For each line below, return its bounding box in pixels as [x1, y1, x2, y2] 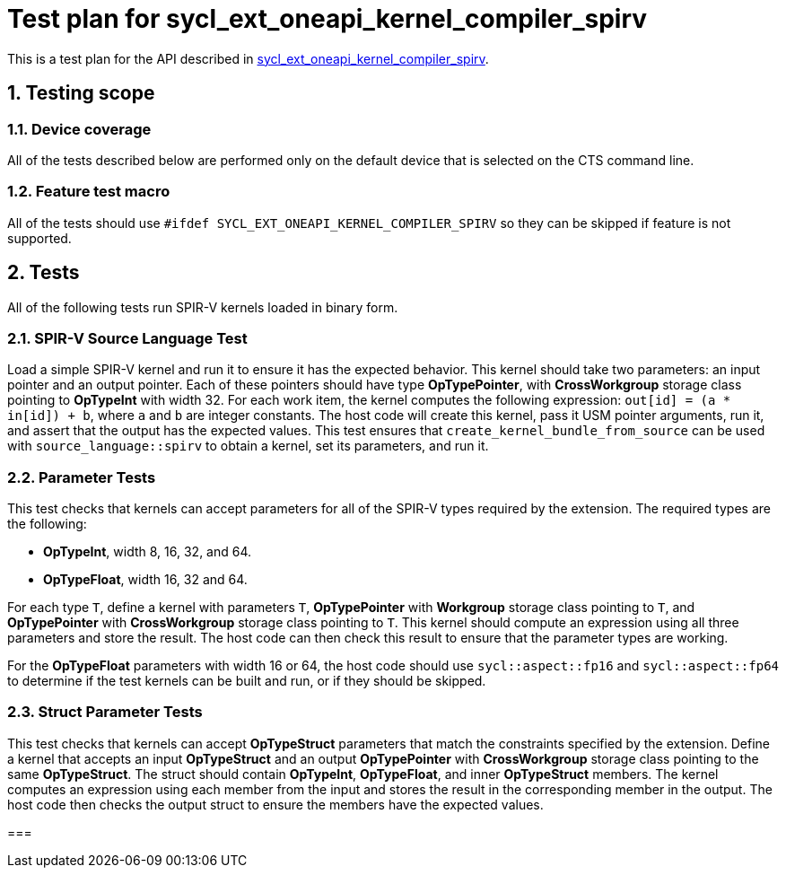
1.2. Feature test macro [7, 182, 170, 201]
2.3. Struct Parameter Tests [7, 703, 203, 722]
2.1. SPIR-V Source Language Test [7, 328, 248, 347]
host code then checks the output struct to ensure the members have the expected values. [7, 796, 544, 812]
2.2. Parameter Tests [7, 468, 156, 486]
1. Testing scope [7, 82, 155, 105]
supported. [7, 230, 72, 246]
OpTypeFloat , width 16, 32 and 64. [43, 572, 248, 588]
